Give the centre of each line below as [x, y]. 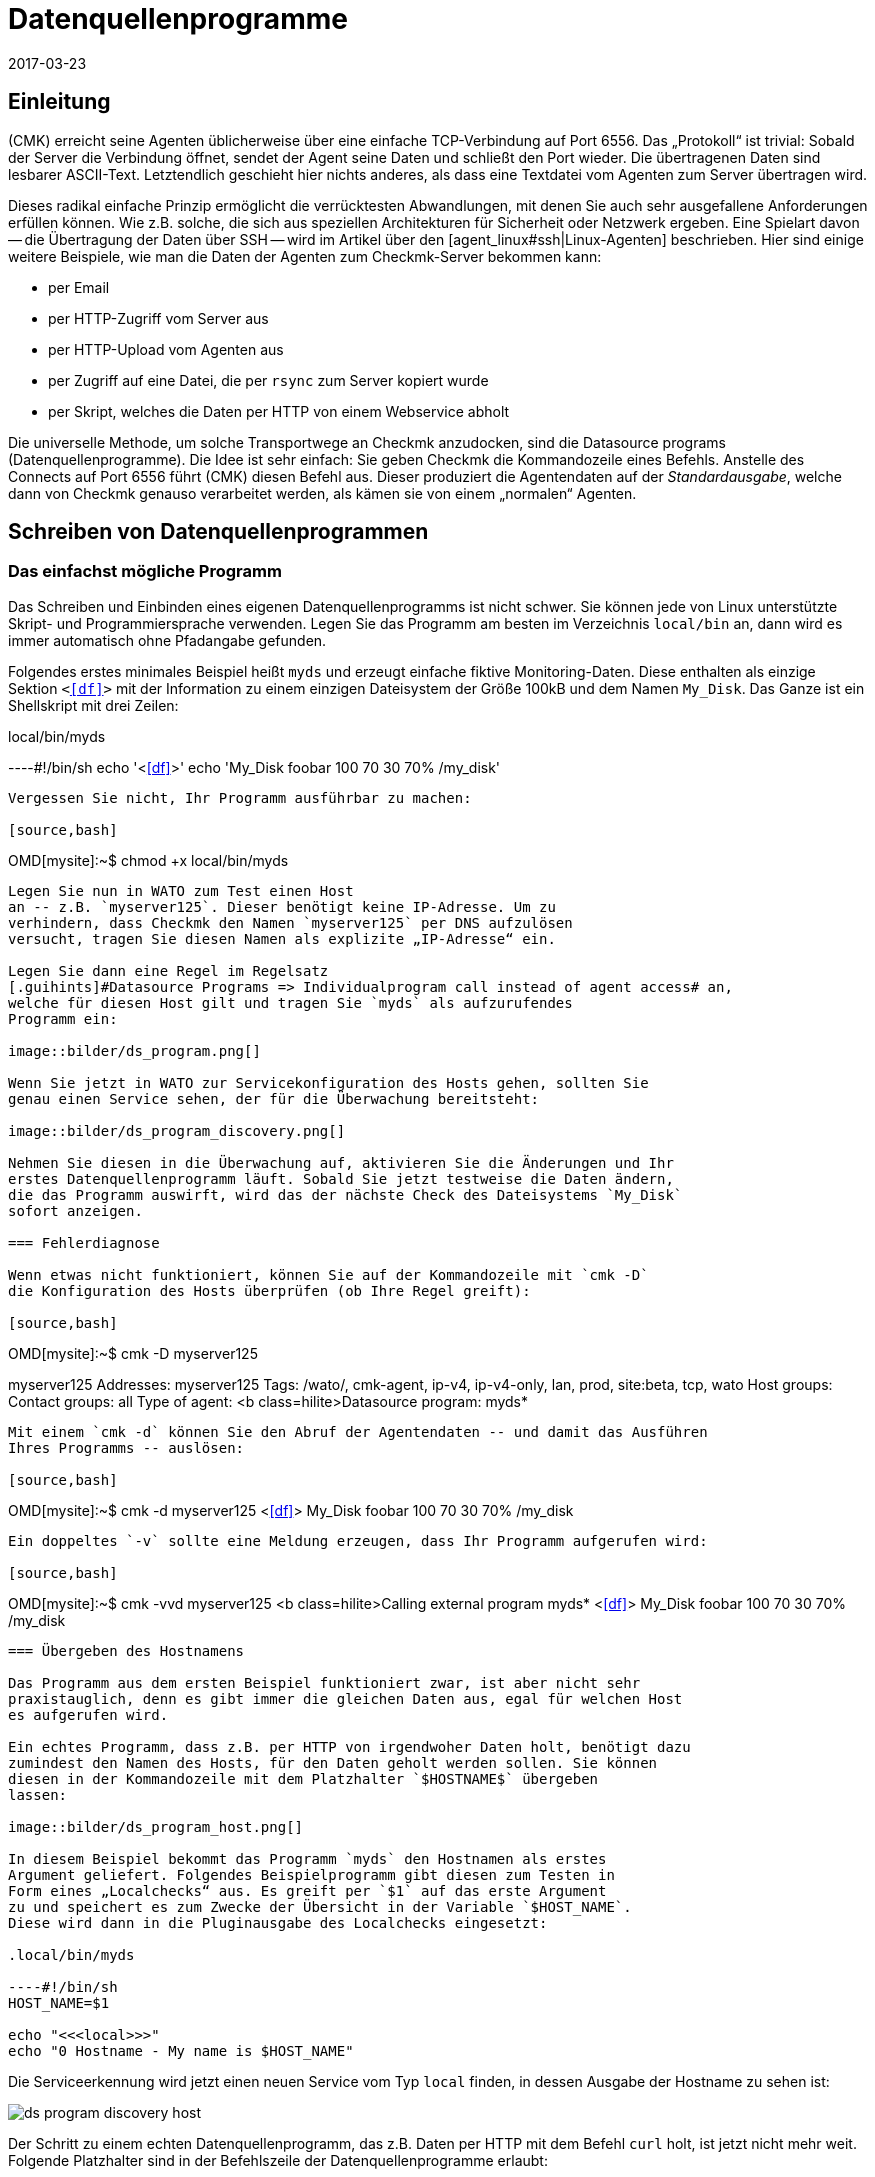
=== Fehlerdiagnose [84, 1242]
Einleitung [59, 102]
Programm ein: [63, 1018]
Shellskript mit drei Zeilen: [93, 705]
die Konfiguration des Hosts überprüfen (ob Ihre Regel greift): [269, 1290]
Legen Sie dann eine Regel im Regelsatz [168, 970]
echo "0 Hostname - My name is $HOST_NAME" [181, 2050]
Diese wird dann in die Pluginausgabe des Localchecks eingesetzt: [278, 1922]
